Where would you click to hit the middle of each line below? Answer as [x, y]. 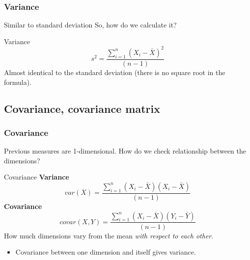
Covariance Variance [37, 177]
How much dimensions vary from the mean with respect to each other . [109, 235]
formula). [18, 82]
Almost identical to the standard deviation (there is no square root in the [115, 72]
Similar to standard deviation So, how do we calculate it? [90, 25]
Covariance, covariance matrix [82, 108]
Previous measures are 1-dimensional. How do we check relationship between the [125, 151]
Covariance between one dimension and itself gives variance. [106, 252]
